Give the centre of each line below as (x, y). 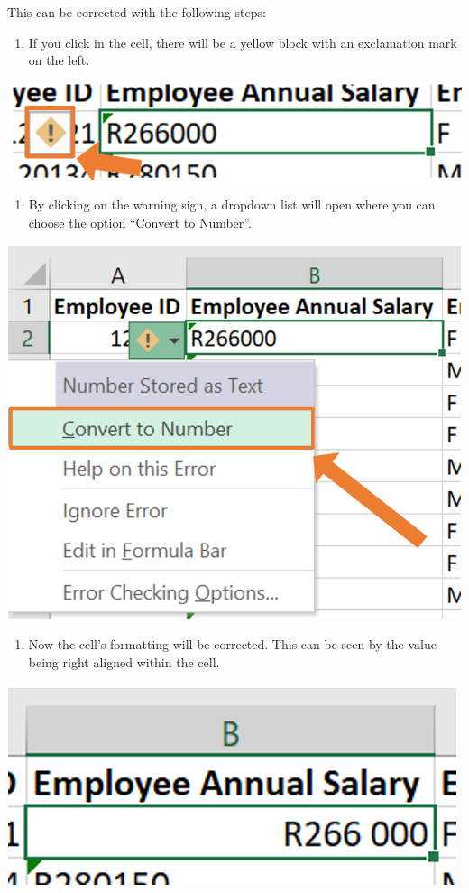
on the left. (59, 60)
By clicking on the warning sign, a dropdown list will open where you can (232, 205)
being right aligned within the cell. (124, 661)
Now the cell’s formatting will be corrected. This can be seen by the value (232, 644)
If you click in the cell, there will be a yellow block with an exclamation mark (243, 42)
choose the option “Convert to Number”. (140, 222)
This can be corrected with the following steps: (137, 12)
